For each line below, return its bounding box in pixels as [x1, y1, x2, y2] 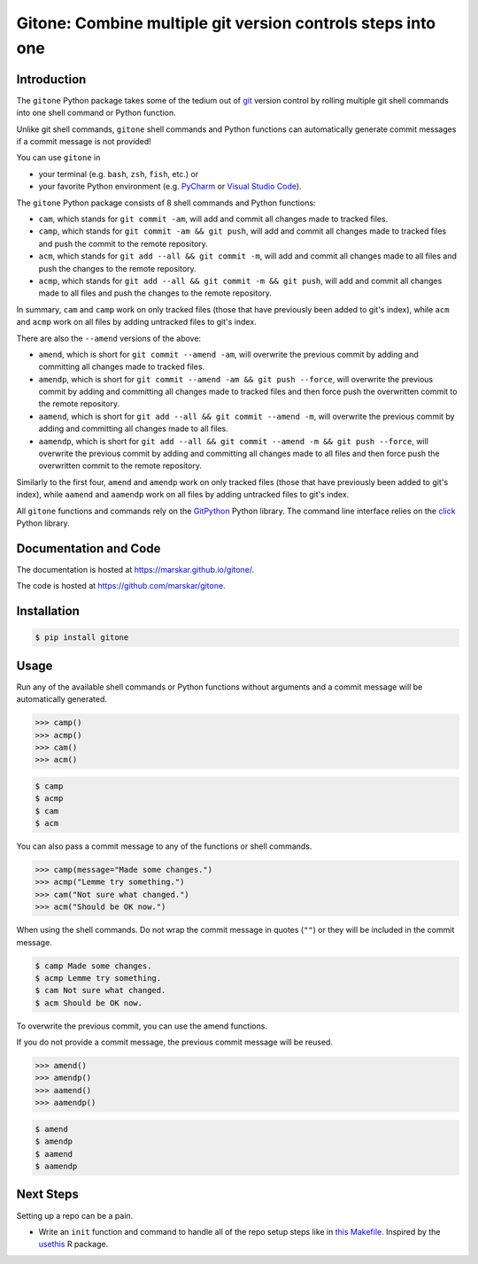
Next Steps [16, 1187, 79, 1202]
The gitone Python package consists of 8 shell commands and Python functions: [16, 197, 316, 208]
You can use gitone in [16, 152, 101, 163]
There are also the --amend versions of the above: [16, 333, 202, 343]
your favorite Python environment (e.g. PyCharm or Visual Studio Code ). [38, 181, 302, 192]
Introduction [16, 72, 87, 87]
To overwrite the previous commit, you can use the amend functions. [16, 1021, 267, 1031]
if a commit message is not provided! [16, 136, 152, 147]
